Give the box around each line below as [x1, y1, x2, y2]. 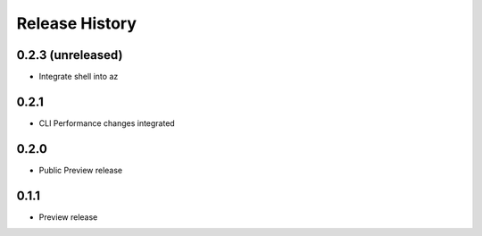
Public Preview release [38, 164, 123, 175]
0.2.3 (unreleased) [16, 47, 123, 63]
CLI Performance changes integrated [38, 117, 176, 129]
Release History [16, 13, 137, 33]
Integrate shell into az [38, 72, 119, 82]
